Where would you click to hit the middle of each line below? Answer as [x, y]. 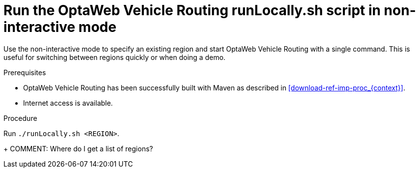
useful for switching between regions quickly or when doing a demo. [114, 57]
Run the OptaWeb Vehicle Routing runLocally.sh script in [192, 10]
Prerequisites [25, 72]
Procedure [20, 118]
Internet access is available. [68, 103]
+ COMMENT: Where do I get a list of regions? [78, 148]
